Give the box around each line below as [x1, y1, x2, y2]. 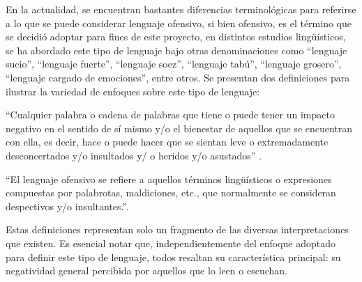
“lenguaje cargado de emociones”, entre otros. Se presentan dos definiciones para [6, 70, 350, 84]
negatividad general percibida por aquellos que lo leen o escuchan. [6, 263, 287, 278]
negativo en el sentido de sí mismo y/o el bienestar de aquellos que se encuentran [6, 120, 353, 135]
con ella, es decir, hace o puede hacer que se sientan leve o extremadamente [6, 134, 329, 149]
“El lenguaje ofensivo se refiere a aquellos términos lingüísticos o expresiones [6, 171, 332, 186]
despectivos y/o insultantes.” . [6, 198, 129, 213]
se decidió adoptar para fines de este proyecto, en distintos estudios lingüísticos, [6, 29, 346, 44]
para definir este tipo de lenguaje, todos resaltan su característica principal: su [6, 249, 341, 264]
